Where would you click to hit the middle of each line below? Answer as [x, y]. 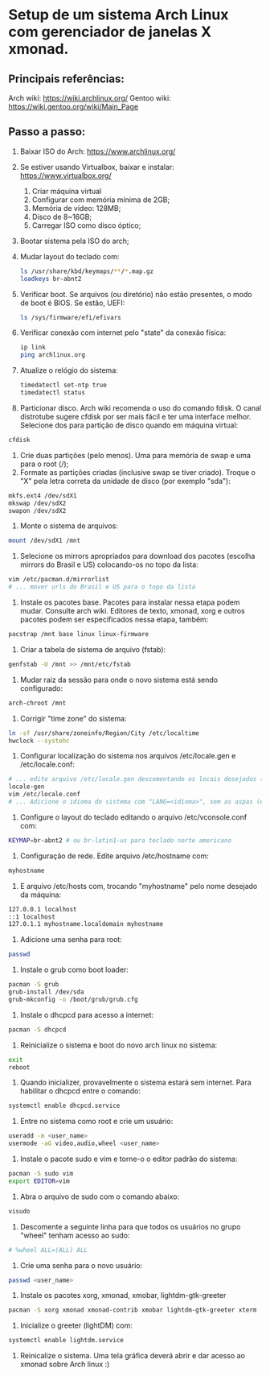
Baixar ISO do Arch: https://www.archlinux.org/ [98, 151]
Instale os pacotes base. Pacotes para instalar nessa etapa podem [130, 602]
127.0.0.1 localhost [43, 909]
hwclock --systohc [39, 741]
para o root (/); [44, 464]
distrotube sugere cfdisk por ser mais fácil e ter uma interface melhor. [135, 416]
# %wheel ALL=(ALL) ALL [48, 1250]
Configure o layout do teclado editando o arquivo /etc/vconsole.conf [133, 817]
